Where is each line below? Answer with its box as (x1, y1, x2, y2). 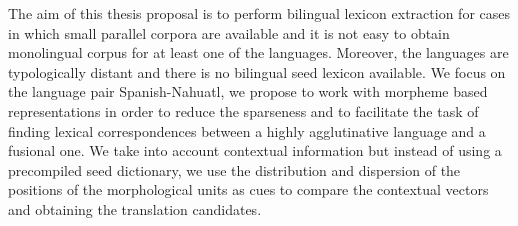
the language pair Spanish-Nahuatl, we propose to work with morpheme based (8, 81, 488, 102)
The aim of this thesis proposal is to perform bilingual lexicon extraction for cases (8, 3, 511, 23)
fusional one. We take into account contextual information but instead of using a (8, 140, 502, 161)
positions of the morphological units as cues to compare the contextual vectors (8, 179, 489, 200)
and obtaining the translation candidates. (8, 198, 262, 219)
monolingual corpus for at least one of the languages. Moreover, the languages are (8, 42, 509, 63)
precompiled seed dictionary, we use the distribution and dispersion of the (8, 159, 461, 180)
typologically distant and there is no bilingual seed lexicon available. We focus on (8, 61, 506, 82)
